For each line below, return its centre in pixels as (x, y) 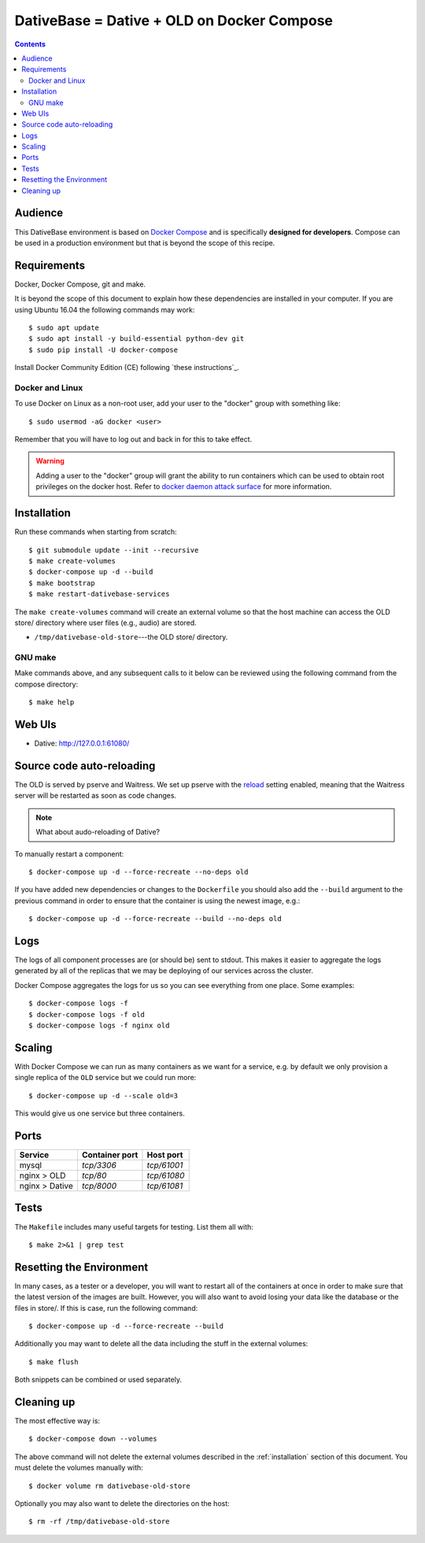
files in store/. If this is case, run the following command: (106, 1308)
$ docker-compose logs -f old (87, 1014)
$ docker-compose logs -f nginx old (99, 1026)
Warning (50, 461)
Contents (30, 44)
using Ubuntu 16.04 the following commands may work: (105, 309)
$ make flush (54, 1362)
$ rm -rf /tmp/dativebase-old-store (99, 1522)
